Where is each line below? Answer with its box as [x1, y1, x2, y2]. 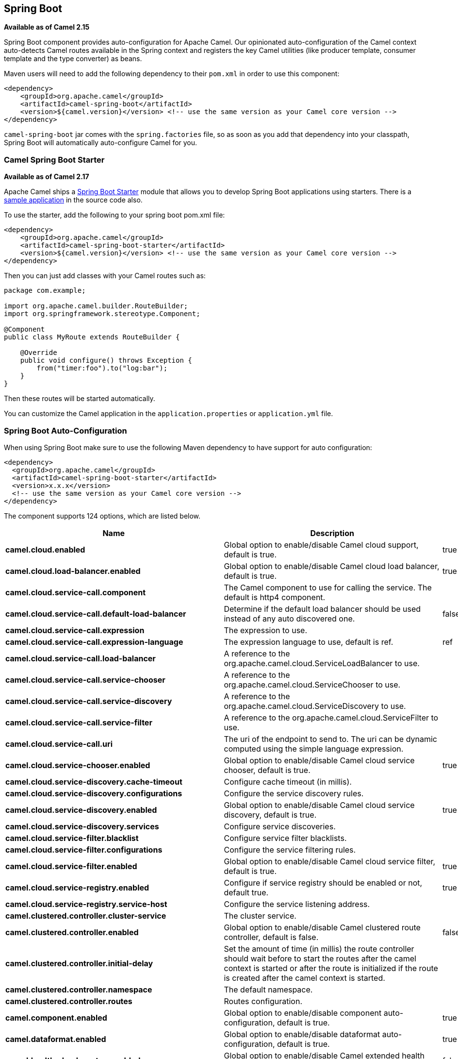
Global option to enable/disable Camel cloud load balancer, [224, 561, 440, 571]
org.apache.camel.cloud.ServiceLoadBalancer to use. [224, 658, 420, 668]
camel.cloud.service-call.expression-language [5, 637, 183, 647]
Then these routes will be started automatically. [4, 394, 155, 403]
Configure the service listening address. [224, 899, 370, 909]
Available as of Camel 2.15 [4, 23, 90, 32]
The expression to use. [224, 625, 308, 635]
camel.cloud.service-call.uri [5, 739, 113, 749]
